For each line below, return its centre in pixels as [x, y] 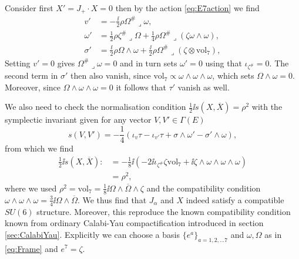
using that [224, 63]
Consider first [29, 8]
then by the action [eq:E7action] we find [187, 8]
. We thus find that [112, 199]
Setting [18, 63]
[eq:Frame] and [31, 248]
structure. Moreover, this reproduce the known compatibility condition [164, 211]
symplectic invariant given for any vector [78, 120]
